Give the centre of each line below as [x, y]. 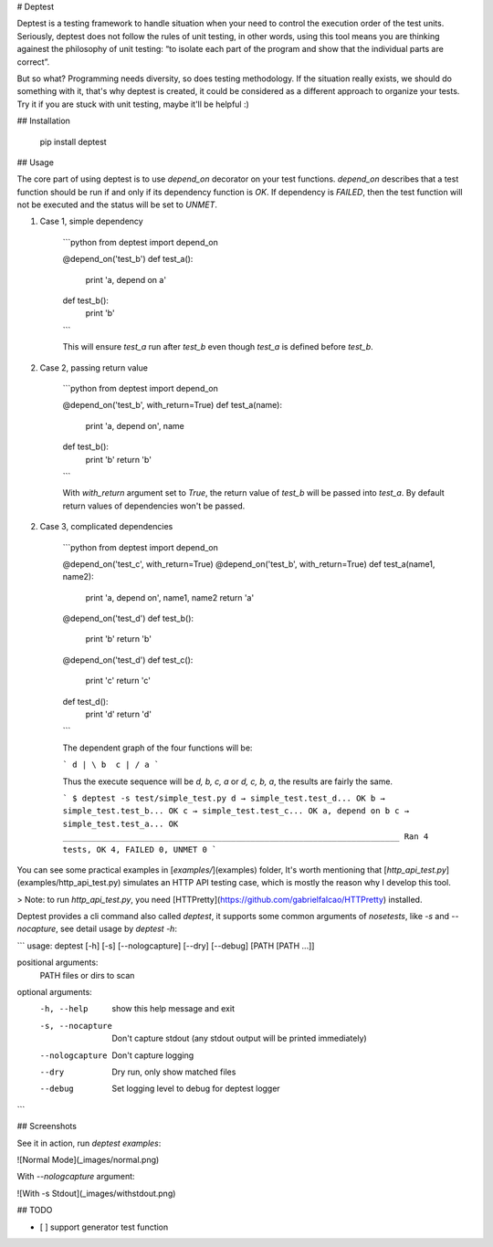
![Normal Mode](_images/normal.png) [88, 1159]
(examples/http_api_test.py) [69, 883]
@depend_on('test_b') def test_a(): [128, 259]
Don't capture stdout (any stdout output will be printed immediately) [239, 1038]
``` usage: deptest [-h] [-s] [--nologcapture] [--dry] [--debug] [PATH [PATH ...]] [166, 946]
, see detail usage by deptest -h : [116, 929]
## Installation [43, 121]
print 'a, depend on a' [126, 279]
